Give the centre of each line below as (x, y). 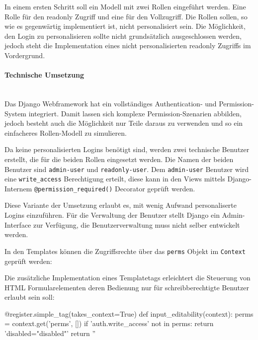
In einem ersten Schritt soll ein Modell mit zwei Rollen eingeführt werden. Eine (125, 6)
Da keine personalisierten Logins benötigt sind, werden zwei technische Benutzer (127, 149)
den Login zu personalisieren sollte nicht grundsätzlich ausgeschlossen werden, (123, 36)
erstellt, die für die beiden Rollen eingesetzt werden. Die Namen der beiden (119, 159)
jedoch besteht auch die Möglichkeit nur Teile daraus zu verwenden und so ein (124, 123)
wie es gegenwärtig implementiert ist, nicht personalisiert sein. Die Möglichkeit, (125, 26)
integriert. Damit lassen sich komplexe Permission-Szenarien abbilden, (135, 113)
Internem (18, 188)
